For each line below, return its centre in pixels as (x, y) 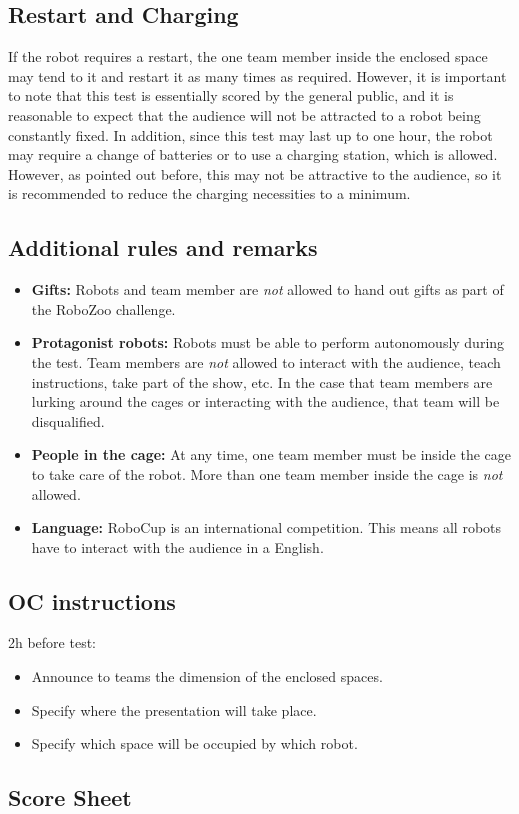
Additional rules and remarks (163, 247)
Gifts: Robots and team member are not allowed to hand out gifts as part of (267, 289)
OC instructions (92, 600)
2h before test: (52, 642)
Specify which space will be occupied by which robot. (194, 743)
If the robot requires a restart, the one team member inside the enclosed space (248, 56)
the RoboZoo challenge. (103, 308)
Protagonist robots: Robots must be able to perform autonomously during (268, 342)
